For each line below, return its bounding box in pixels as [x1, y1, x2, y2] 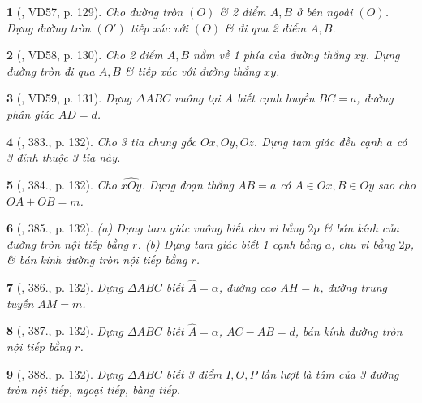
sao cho [378, 175, 416, 193]
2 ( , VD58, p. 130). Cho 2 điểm [6, 46, 163, 63]
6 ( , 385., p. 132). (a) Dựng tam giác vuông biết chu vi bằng [6, 219, 304, 236]
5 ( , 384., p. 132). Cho [6, 175, 117, 193]
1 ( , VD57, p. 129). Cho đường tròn [6, 3, 183, 19]
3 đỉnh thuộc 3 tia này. [6, 149, 121, 166]
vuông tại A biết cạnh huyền [174, 89, 315, 106]
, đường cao [218, 279, 277, 296]
